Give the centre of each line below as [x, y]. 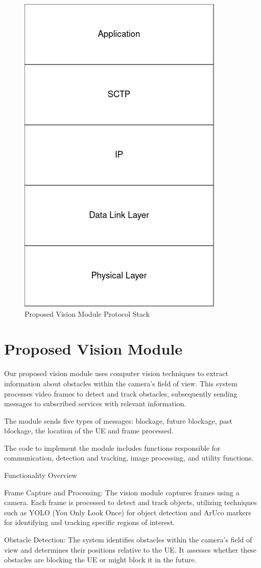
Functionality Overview [41, 475]
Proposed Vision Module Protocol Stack [87, 313]
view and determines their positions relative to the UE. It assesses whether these [130, 549]
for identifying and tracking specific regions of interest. [90, 522]
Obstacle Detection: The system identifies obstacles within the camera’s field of [128, 540]
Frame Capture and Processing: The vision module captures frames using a [122, 492]
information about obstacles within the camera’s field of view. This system [121, 383]
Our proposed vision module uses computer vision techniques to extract [116, 373]
